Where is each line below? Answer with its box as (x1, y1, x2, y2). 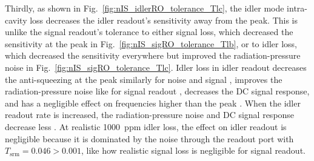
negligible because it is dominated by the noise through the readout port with (5, 132, 294, 145)
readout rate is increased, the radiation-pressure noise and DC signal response (5, 108, 295, 121)
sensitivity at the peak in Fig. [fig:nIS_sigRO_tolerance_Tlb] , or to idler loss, (5, 37, 297, 50)
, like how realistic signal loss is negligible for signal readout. (81, 144, 306, 157)
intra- (287, 2, 307, 14)
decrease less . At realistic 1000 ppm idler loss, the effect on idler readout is (5, 120, 287, 133)
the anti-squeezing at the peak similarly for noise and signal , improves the (5, 73, 282, 85)
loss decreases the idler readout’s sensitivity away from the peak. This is (30, 13, 298, 26)
